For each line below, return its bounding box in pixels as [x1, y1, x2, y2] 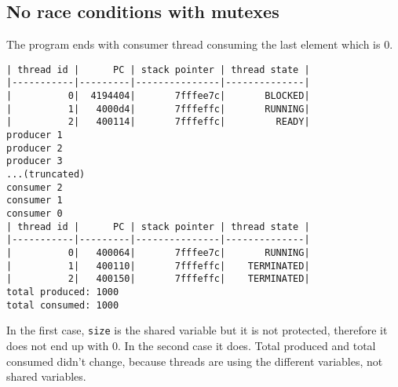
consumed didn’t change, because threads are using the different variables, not [6, 352, 383, 369]
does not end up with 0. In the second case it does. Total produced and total [6, 337, 376, 353]
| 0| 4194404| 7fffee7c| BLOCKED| [6, 90, 310, 102]
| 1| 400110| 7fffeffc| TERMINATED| [6, 260, 310, 272]
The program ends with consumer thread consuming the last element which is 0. [6, 36, 393, 53]
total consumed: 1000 [6, 299, 119, 311]
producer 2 [6, 142, 63, 154]
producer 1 [6, 130, 63, 141]
